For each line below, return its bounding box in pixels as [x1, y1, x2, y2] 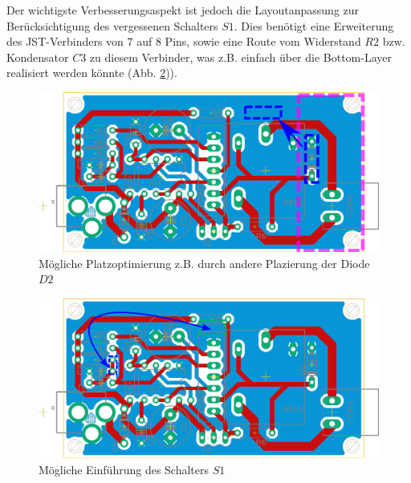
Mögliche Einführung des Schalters [39, 461, 210, 477]
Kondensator [6, 48, 69, 65]
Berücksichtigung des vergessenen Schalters [6, 17, 218, 34]
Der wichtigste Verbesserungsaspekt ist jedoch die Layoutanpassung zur [6, 2, 360, 18]
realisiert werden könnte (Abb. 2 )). [6, 64, 177, 81]
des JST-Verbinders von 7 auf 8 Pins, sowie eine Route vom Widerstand [6, 33, 361, 50]
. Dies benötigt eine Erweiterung [234, 17, 394, 34]
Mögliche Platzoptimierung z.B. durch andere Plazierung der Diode [39, 254, 370, 271]
